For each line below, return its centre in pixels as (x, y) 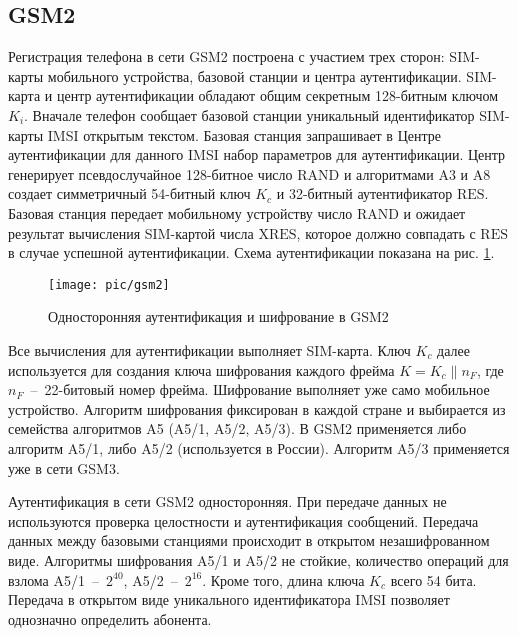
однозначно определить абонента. (110, 618)
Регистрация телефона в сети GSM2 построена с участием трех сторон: (226, 56)
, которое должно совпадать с (386, 232)
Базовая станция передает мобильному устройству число (180, 212)
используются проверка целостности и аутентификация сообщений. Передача (243, 520)
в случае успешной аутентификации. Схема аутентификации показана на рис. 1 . (251, 252)
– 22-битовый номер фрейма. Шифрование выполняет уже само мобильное (260, 389)
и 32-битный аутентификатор (364, 193)
